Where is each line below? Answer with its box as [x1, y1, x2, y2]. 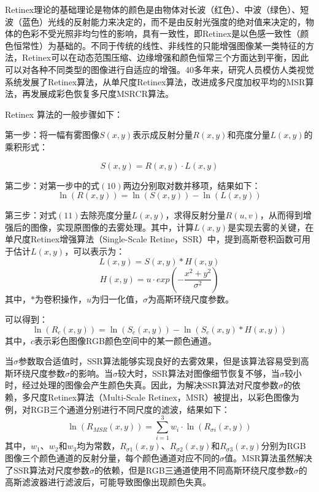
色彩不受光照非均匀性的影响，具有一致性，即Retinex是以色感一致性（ [21, 27, 301, 40]
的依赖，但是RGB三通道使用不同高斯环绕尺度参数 [94, 463, 294, 476]
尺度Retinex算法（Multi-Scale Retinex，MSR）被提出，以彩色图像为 [30, 391, 299, 404]
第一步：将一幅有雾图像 [5, 128, 99, 141]
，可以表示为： [64, 244, 125, 257]
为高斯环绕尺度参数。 [148, 292, 234, 305]
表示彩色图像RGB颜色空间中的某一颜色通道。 [34, 334, 217, 347]
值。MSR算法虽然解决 [225, 451, 312, 464]
